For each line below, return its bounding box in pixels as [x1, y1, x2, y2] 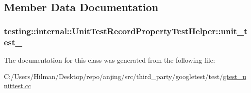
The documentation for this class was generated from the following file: [4, 54, 215, 65]
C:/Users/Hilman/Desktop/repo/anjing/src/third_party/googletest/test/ [4, 71, 223, 81]
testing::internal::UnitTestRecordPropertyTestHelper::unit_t [4, 25, 248, 37]
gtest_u [223, 71, 247, 81]
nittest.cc [4, 80, 32, 91]
